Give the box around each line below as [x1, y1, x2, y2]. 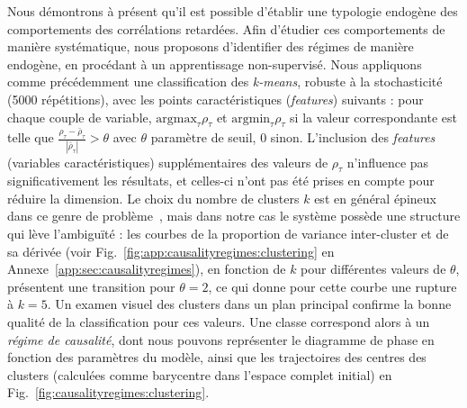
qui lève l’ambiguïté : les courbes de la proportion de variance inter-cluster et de [7, 224, 449, 243]
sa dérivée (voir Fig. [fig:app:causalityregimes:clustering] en [7, 241, 335, 260]
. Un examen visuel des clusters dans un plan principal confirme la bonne [47, 295, 452, 313]
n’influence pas [346, 152, 429, 171]
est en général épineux [314, 188, 436, 207]
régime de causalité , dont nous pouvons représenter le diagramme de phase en [7, 330, 435, 349]
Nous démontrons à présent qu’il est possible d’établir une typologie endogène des [7, 2, 458, 20]
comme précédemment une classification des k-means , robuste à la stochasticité [7, 72, 443, 91]
